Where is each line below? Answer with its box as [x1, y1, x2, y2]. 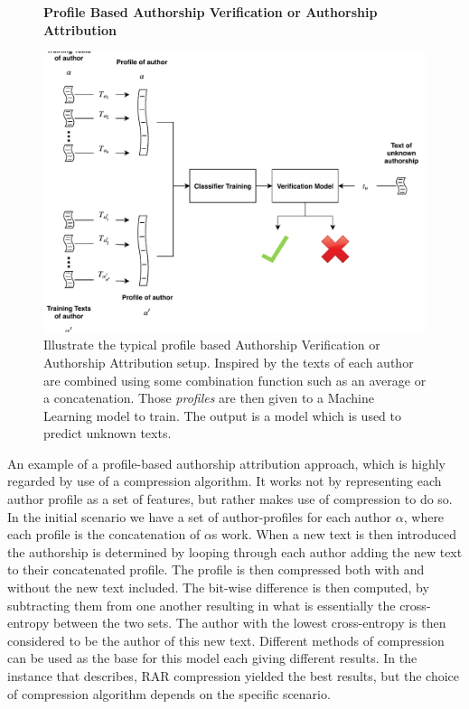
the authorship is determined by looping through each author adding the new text [7, 542, 463, 561]
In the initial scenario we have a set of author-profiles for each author [7, 507, 392, 526]
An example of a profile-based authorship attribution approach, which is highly [7, 453, 446, 472]
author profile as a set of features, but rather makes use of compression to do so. [7, 490, 453, 508]
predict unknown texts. [43, 424, 172, 443]
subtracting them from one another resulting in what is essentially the [7, 595, 396, 614]
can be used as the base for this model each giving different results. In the [7, 648, 417, 667]
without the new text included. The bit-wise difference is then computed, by [7, 578, 429, 597]
